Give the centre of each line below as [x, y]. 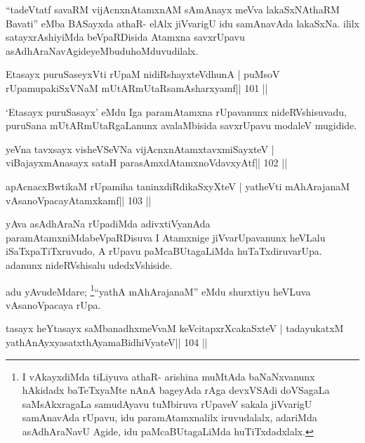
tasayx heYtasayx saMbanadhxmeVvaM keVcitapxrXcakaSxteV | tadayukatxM [175, 328]
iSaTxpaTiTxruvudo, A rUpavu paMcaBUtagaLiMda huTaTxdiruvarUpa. [164, 251]
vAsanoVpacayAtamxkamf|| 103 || [79, 200]
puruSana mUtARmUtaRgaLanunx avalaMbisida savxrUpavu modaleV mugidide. [181, 125]
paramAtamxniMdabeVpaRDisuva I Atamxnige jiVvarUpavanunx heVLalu [166, 237]
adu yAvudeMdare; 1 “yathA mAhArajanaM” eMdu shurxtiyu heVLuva [158, 290]
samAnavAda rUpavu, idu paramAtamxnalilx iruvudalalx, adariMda [170, 417]
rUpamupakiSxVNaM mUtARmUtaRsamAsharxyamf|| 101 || [137, 87]
